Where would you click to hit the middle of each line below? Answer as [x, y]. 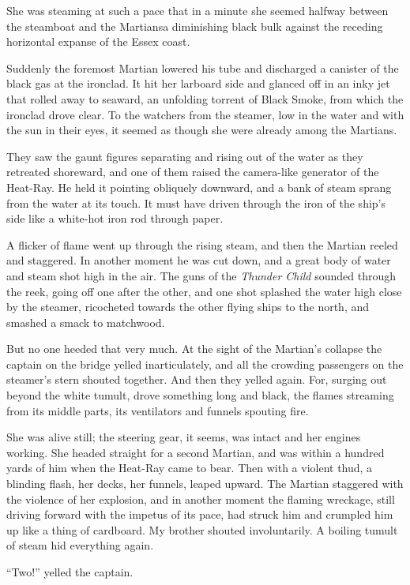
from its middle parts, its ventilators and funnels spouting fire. [158, 410]
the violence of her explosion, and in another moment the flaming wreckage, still [201, 499]
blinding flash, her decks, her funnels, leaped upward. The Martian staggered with [205, 484]
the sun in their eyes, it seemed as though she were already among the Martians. [202, 130]
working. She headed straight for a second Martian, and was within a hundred [196, 452]
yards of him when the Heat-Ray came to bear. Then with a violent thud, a [190, 468]
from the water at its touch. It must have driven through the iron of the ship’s [196, 202]
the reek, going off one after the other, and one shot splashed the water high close [204, 291]
